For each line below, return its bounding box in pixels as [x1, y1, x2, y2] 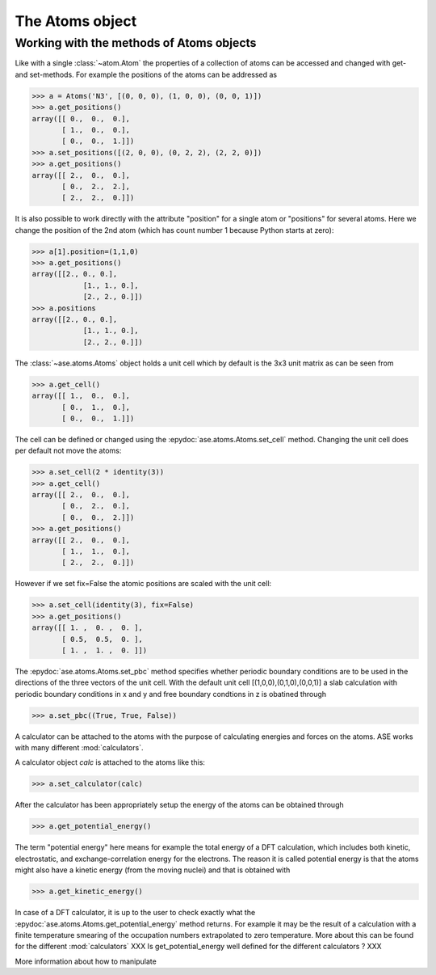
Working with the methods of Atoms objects [15, 36, 257, 50]
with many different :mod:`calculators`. [15, 743, 144, 753]
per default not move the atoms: [15, 445, 122, 456]
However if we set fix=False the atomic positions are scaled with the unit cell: [15, 579, 272, 589]
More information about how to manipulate [15, 956, 157, 966]
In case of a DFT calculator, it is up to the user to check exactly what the [15, 908, 256, 918]
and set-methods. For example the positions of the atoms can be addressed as [15, 70, 278, 79]
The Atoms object [15, 12, 137, 30]
